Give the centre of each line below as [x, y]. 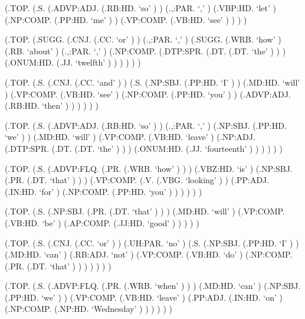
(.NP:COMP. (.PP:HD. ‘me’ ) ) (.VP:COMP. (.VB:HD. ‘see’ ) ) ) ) [126, 19]
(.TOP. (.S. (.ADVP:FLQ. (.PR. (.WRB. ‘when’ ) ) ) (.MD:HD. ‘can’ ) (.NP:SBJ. [153, 286]
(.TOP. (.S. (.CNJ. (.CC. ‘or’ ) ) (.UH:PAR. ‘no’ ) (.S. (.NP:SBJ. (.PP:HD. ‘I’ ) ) [152, 242]
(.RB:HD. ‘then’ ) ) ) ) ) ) [52, 105]
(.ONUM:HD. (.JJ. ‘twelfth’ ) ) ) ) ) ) [73, 62]
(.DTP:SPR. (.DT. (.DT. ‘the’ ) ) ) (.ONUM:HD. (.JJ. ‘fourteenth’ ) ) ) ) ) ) [144, 148]
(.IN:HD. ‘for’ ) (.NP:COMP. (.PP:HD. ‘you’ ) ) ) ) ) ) [104, 191]
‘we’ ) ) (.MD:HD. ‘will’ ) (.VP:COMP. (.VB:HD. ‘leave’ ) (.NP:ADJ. [130, 137]
